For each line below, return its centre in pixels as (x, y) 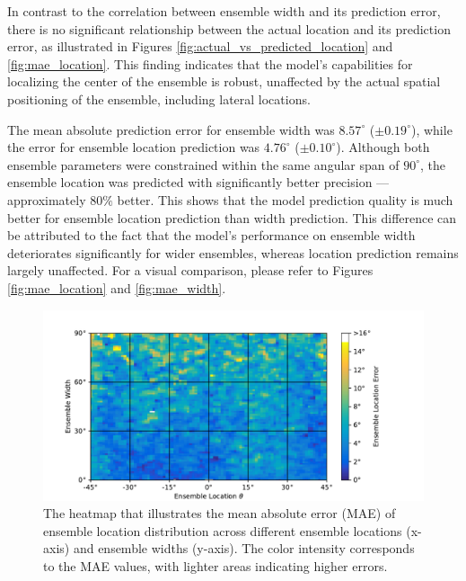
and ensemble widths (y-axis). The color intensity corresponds (244, 548)
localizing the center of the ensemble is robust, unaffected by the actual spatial (224, 81)
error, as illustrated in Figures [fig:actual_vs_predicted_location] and (200, 46)
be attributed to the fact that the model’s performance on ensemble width (211, 235)
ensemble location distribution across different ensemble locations (223, 530)
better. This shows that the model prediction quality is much (285, 199)
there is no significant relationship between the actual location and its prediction (229, 28)
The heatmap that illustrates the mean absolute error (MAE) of (220, 513)
